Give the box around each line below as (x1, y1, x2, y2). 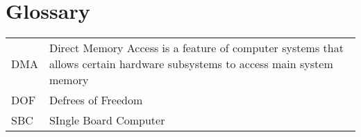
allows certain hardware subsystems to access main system (49, 56, 333, 72)
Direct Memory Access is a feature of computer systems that (49, 40, 344, 56)
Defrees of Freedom (49, 92, 143, 108)
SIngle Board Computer (49, 112, 165, 129)
